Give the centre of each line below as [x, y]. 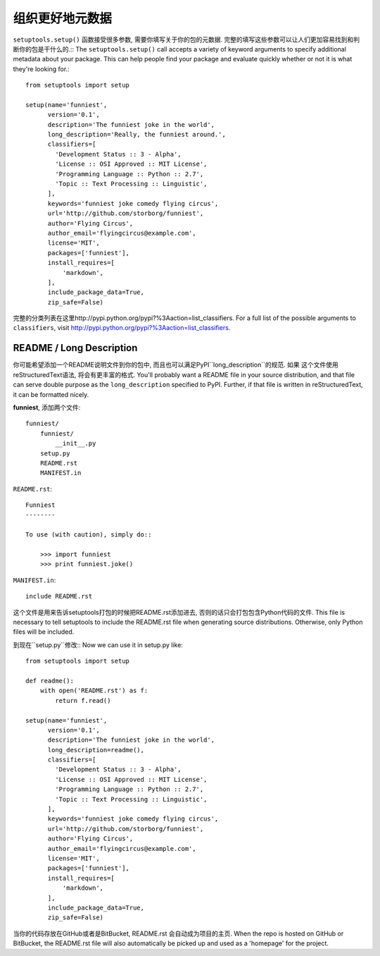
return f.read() [83, 700]
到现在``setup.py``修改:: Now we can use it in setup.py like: [98, 644]
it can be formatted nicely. [51, 394]
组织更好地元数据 [63, 18]
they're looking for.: [41, 69]
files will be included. [44, 632]
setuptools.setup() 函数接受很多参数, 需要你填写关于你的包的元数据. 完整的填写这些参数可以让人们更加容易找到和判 [186, 39]
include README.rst [59, 596]
